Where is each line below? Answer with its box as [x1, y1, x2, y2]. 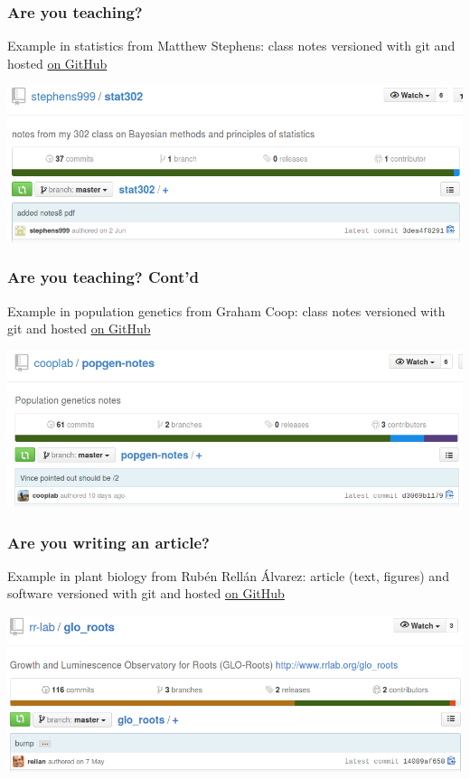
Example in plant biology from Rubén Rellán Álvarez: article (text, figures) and [7, 566, 449, 585]
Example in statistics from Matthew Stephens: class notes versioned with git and [7, 36, 456, 55]
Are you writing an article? [7, 530, 210, 553]
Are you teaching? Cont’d [7, 266, 199, 288]
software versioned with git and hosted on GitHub [7, 584, 285, 603]
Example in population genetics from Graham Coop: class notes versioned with [7, 301, 446, 320]
